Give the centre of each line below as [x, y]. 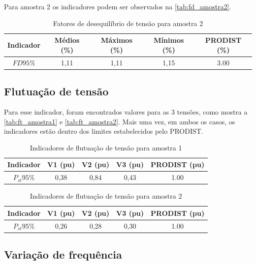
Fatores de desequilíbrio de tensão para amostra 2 [128, 23]
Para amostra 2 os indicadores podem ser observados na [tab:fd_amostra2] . [118, 6]
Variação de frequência [63, 254]
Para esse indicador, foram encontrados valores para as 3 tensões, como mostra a [126, 111]
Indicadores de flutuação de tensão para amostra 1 [106, 147]
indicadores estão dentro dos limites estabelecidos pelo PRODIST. [104, 131]
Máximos [116, 40]
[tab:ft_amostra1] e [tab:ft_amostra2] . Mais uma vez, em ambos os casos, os [120, 121]
